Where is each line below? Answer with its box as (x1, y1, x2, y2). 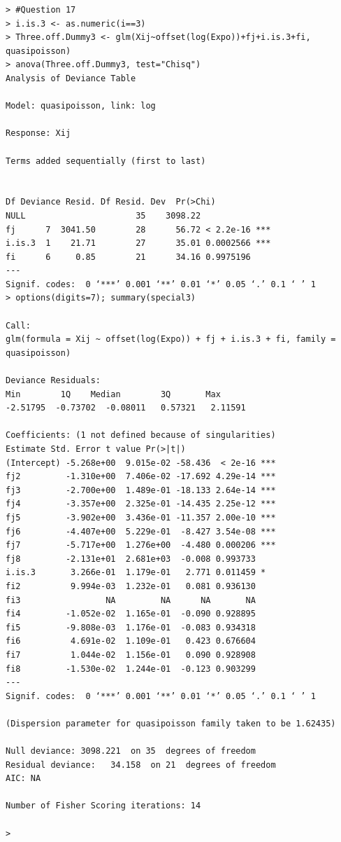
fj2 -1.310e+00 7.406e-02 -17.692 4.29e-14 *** (6, 471, 276, 482)
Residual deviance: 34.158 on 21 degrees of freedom (6, 759, 276, 770)
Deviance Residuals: (6, 375, 101, 386)
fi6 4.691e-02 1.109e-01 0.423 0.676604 (6, 636, 256, 647)
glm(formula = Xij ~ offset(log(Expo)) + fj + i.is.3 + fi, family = (6, 334, 336, 345)
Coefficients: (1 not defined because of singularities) (6, 430, 276, 441)
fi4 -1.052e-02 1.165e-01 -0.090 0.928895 (6, 609, 256, 619)
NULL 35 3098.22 (6, 210, 201, 221)
